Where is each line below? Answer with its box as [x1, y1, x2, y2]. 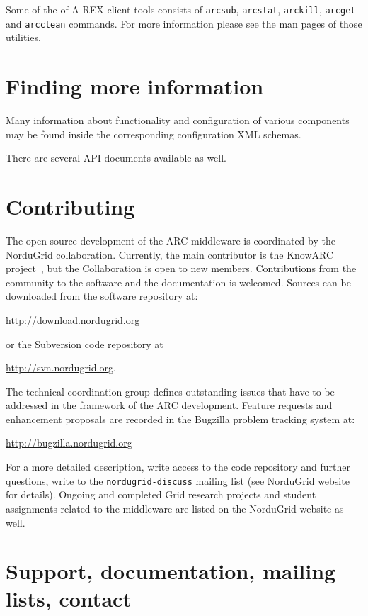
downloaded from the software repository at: [6, 289, 198, 303]
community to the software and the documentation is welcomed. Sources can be [6, 274, 351, 289]
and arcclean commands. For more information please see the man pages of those [6, 16, 362, 30]
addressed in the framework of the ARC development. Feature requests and [6, 398, 333, 413]
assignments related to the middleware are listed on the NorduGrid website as [6, 500, 344, 515]
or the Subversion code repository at [6, 336, 163, 351]
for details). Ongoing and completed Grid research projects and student [6, 487, 316, 502]
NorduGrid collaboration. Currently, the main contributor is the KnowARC [6, 247, 334, 262]
